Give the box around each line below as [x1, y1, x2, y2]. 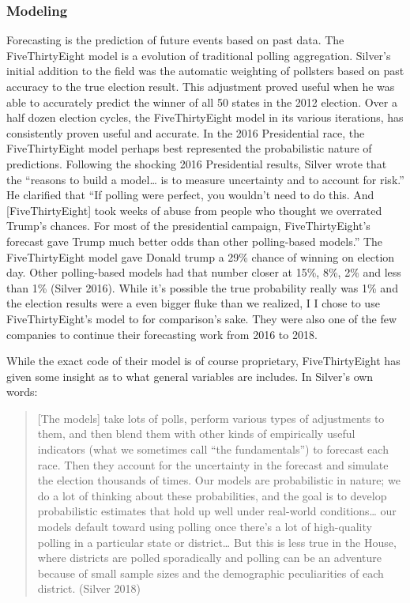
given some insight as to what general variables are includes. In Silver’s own [6, 367, 374, 384]
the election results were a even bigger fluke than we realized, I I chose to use [6, 295, 380, 311]
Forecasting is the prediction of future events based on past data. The [6, 32, 344, 48]
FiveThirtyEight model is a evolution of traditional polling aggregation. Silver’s [6, 47, 391, 63]
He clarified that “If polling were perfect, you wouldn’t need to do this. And [6, 187, 374, 203]
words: [6, 383, 38, 400]
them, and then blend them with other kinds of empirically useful [37, 425, 355, 442]
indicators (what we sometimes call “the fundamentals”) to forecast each [37, 441, 389, 458]
